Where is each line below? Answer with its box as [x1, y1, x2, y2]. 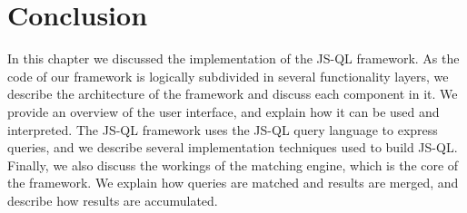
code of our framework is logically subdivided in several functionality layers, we [7, 66, 449, 85]
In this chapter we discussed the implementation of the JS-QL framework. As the [7, 49, 460, 68]
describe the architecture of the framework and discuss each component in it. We [7, 84, 458, 103]
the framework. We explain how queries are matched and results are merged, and [7, 173, 459, 192]
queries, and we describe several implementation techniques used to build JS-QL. [7, 138, 458, 157]
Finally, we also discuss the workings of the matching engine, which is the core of [7, 155, 459, 174]
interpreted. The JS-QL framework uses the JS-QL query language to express [7, 120, 438, 139]
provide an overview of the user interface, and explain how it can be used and [7, 102, 440, 121]
